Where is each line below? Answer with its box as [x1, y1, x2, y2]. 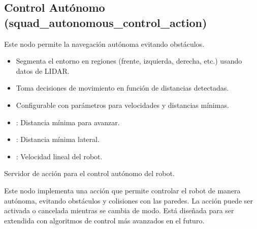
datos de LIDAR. [16, 65, 70, 76]
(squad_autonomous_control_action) [4, 14, 207, 30]
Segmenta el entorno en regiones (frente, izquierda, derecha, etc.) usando [16, 55, 242, 66]
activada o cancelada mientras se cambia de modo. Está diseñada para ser [4, 205, 234, 216]
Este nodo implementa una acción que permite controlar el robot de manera [4, 185, 241, 195]
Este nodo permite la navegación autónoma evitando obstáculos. [4, 38, 205, 49]
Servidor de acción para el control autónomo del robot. [4, 168, 175, 179]
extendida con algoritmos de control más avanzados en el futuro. [4, 215, 205, 225]
